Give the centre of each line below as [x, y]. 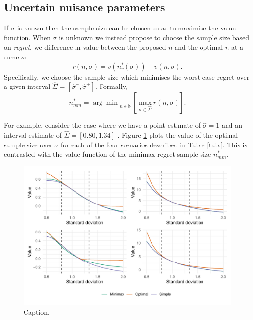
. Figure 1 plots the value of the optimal [178, 135]
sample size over [28, 144]
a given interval [27, 86]
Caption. [37, 311]
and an [232, 125]
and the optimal [199, 47]
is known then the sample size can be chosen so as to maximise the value [126, 28]
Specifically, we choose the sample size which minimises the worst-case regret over [127, 76]
